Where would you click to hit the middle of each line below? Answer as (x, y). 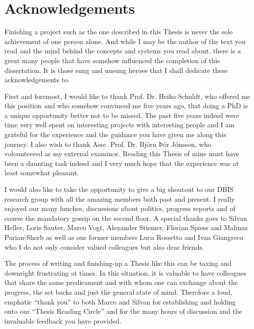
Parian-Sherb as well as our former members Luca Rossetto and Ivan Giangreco (124, 237)
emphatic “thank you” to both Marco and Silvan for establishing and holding (120, 301)
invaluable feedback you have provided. (63, 320)
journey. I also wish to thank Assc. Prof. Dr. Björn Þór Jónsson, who (108, 144)
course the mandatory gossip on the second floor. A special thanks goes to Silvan (126, 218)
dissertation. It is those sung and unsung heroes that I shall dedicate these (116, 70)
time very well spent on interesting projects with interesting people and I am (120, 125)
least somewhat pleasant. (42, 173)
